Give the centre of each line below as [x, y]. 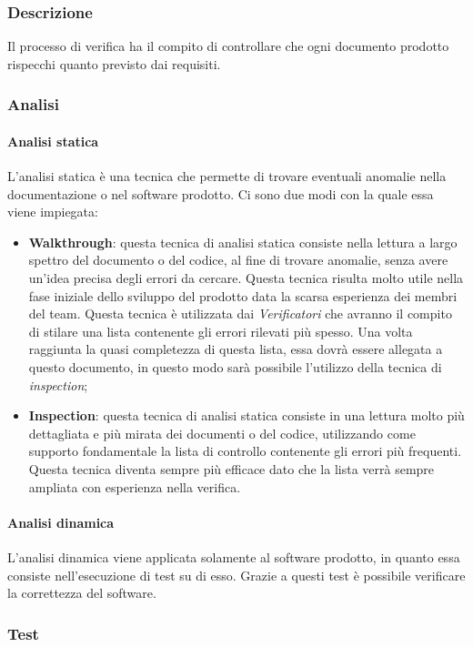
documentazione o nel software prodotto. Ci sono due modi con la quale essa [221, 193]
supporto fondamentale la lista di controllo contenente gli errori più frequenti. [245, 451]
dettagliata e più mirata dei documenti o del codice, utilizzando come [222, 433]
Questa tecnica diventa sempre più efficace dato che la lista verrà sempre [231, 468]
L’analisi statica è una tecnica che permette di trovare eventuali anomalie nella [227, 176]
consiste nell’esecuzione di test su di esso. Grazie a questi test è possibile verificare [236, 575]
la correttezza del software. [82, 593]
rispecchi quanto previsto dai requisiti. [114, 63]
